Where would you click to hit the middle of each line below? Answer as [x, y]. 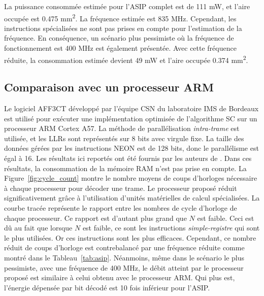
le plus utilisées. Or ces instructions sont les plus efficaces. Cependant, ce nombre [130, 237]
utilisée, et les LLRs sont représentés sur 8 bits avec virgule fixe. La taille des [124, 138]
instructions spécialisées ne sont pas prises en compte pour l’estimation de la [123, 28]
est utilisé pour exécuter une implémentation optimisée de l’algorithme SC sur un [131, 118]
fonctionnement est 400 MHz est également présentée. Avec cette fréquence [120, 48]
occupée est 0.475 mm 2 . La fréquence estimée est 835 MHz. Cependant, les [120, 17]
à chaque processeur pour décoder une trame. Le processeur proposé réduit [121, 188]
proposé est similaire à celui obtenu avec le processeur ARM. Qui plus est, [120, 277]
